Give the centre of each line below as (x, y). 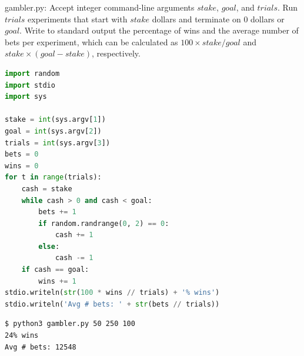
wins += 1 (57, 281)
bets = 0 (22, 154)
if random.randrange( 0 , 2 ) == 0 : (104, 223)
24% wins (22, 336)
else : (49, 246)
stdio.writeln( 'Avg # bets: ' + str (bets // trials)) (112, 304)
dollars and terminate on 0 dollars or (218, 19)
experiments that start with (78, 19)
